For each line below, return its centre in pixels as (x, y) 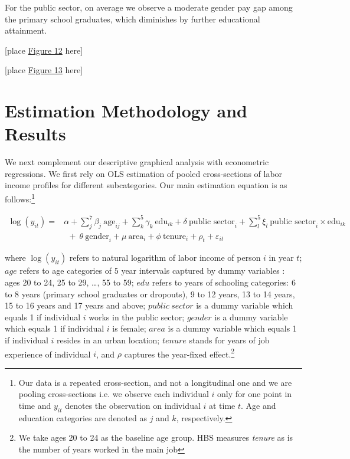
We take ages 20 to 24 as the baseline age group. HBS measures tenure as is (156, 437)
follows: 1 (20, 198)
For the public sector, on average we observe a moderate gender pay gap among (149, 7)
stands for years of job (229, 340)
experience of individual (48, 354)
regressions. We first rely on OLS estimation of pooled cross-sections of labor (144, 173)
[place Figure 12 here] (44, 50)
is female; (129, 328)
